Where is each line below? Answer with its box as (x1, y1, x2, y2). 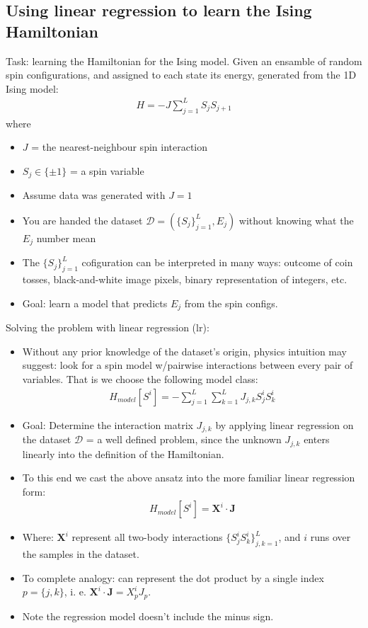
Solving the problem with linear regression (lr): (6, 320, 209, 335)
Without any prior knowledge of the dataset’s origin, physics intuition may (22, 343, 347, 358)
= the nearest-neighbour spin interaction (31, 139, 208, 154)
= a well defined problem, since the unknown (86, 432, 282, 447)
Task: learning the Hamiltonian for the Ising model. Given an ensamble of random (6, 53, 362, 68)
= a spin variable (69, 163, 144, 178)
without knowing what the (238, 212, 354, 227)
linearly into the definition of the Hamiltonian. (22, 446, 224, 461)
